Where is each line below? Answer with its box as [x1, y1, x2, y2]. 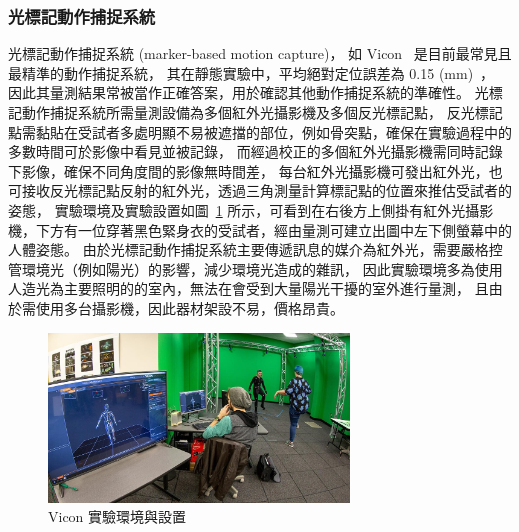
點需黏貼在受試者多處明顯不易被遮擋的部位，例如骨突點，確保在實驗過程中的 [8, 121, 512, 142]
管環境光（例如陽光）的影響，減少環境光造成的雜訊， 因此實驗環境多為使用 [8, 258, 503, 279]
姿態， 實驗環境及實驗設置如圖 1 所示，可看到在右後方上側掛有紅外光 [8, 199, 466, 220]
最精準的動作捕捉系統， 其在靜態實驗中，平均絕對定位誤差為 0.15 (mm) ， [8, 62, 495, 83]
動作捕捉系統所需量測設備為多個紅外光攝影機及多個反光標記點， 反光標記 [21, 102, 503, 122]
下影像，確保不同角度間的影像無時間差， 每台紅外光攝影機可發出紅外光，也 [8, 160, 503, 181]
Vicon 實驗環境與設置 [48, 506, 187, 527]
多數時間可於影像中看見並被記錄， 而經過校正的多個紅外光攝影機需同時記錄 [8, 141, 503, 162]
